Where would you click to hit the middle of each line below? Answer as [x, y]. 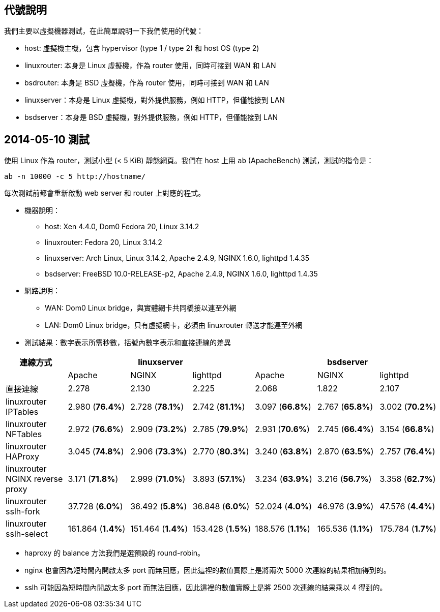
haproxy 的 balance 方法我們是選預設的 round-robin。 [115, 553]
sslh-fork [23, 512]
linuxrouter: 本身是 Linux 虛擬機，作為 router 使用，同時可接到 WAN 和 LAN [150, 66]
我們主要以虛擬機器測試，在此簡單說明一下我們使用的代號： [104, 31]
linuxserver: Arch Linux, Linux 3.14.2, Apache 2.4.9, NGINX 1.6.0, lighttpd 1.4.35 [177, 258]
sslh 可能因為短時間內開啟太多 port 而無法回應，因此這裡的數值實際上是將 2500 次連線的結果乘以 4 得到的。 [206, 588]
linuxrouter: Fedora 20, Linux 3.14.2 [104, 242]
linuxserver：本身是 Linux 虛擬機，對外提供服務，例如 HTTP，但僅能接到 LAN [155, 100]
